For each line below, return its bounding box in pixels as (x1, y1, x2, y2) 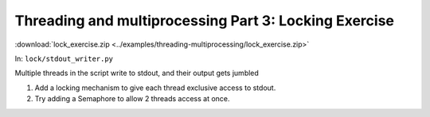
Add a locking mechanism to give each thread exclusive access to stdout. (34, 83, 276, 92)
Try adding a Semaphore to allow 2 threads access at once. (34, 94, 230, 104)
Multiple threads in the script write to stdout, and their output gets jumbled (14, 68, 259, 78)
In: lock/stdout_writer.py (14, 54, 114, 63)
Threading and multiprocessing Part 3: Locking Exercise (14, 12, 394, 29)
